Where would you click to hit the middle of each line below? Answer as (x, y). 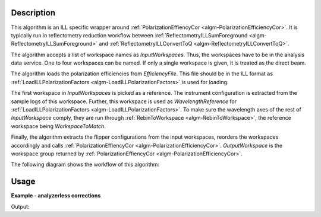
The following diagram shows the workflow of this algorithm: (85, 165)
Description (33, 13)
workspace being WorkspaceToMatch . (59, 126)
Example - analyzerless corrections (56, 196)
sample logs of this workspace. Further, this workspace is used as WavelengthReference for (124, 101)
